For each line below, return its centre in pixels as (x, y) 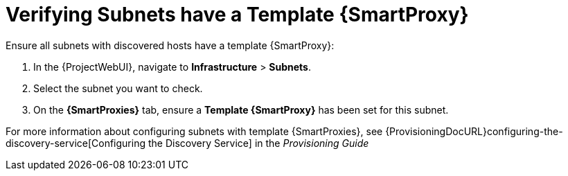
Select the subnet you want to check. (118, 88)
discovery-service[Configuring (76, 143)
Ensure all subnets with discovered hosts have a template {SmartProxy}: (170, 45)
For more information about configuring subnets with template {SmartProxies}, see (194, 131)
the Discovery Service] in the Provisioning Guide (258, 143)
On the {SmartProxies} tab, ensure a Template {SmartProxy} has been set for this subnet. (241, 109)
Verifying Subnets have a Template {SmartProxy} (237, 15)
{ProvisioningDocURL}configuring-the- (474, 131)
